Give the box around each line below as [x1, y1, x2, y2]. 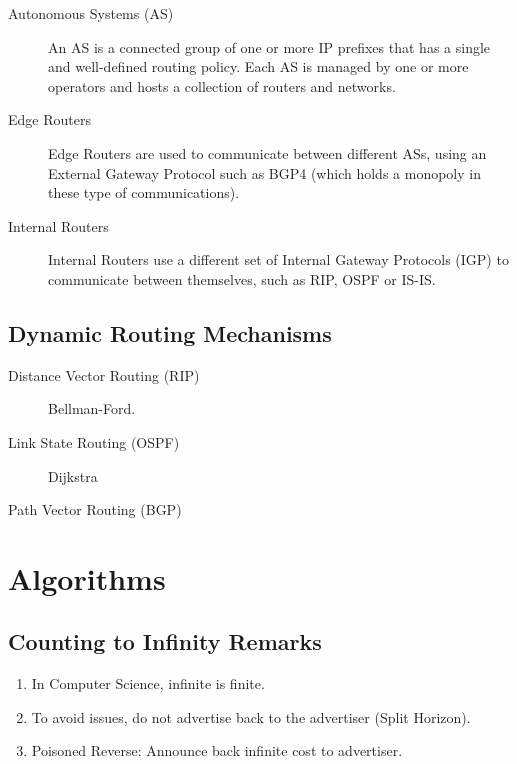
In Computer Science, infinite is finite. [31, 673, 265, 694]
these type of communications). [48, 182, 240, 203]
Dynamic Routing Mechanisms [8, 317, 332, 348]
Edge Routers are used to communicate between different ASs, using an [48, 142, 487, 163]
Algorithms [8, 557, 166, 598]
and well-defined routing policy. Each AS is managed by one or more [48, 56, 469, 77]
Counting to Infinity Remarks [8, 626, 322, 657]
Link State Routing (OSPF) [8, 431, 180, 452]
